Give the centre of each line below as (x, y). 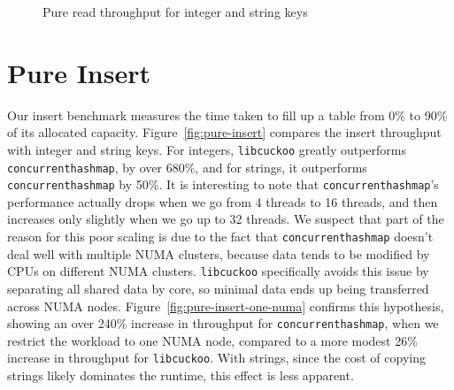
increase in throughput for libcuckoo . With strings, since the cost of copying (216, 358)
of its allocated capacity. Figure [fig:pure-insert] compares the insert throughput (224, 132)
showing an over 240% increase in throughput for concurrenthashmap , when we (223, 323)
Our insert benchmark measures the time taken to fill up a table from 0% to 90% (227, 115)
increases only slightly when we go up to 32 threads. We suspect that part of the (226, 219)
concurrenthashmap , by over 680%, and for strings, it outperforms (187, 167)
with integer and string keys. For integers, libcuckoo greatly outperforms (207, 149)
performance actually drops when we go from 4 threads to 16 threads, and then (223, 201)
